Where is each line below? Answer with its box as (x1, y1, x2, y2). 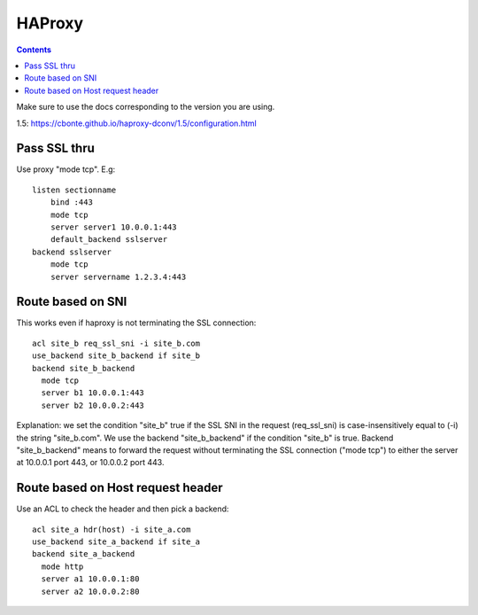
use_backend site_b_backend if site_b (32, 351, 201, 361)
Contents (16, 44, 52, 55)
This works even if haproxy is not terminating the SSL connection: (16, 317, 257, 328)
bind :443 (50, 198, 93, 207)
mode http (41, 561, 84, 572)
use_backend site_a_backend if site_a (32, 537, 201, 547)
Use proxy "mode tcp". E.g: (16, 164, 116, 175)
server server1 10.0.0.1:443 (50, 222, 177, 232)
